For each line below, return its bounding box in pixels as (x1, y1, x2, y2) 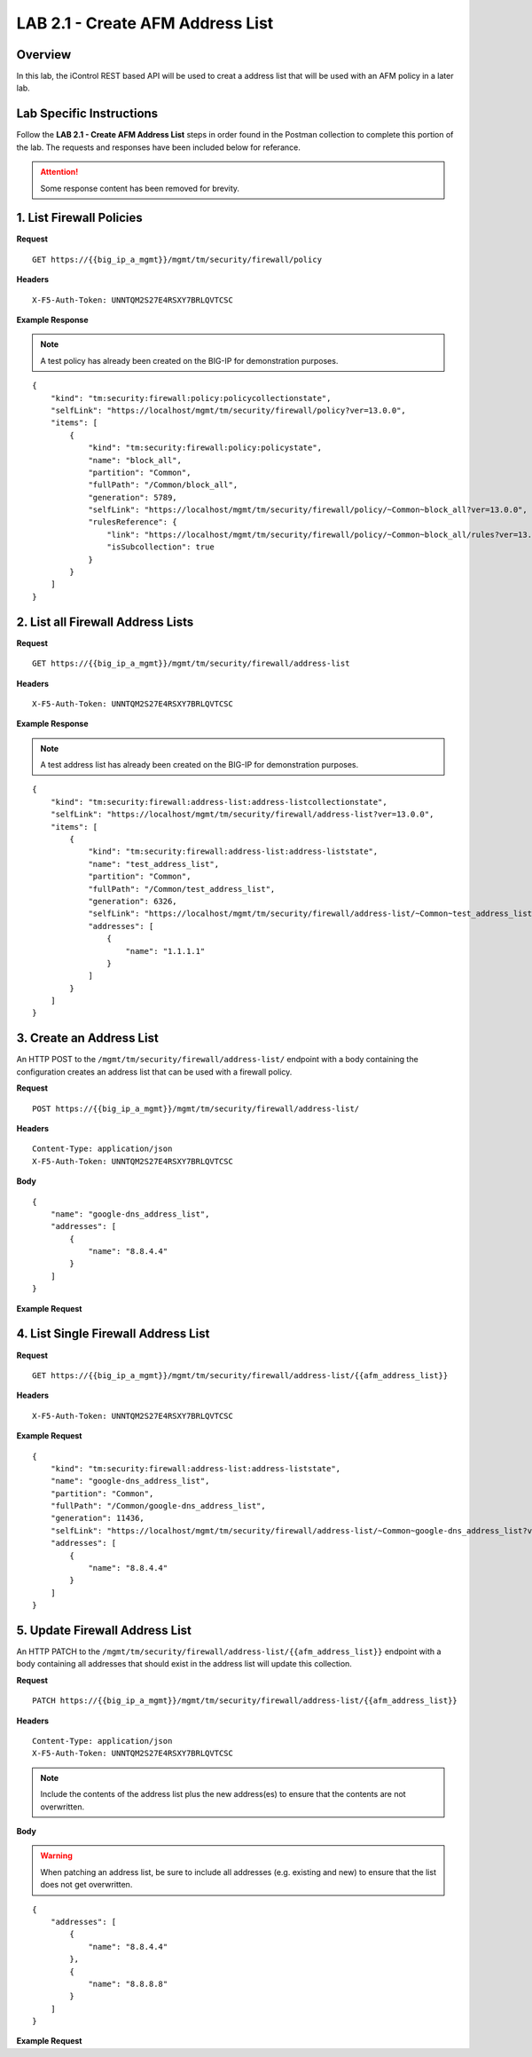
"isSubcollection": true (106, 542, 215, 552)
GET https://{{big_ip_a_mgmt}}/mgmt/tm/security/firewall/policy (32, 254, 323, 264)
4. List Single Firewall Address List (16, 1327, 210, 1342)
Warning (40, 1850, 73, 1861)
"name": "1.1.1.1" (125, 946, 206, 956)
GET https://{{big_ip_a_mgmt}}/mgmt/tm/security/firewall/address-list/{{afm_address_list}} (32, 1370, 449, 1380)
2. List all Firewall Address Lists (16, 614, 194, 629)
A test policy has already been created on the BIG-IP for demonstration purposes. (40, 355, 339, 366)
